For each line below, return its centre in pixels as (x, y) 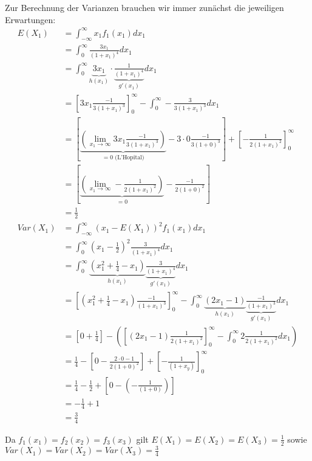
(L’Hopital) (130, 157)
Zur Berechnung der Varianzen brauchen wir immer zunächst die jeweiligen (144, 7)
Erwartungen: (30, 19)
